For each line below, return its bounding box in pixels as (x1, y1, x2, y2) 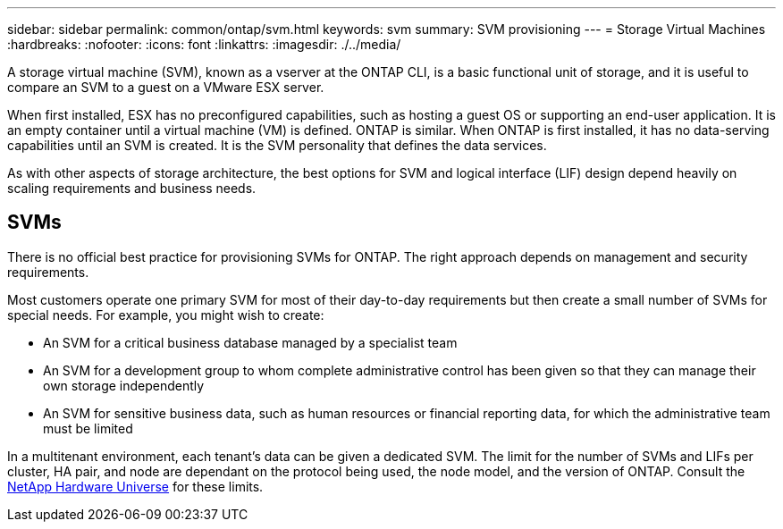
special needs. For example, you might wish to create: (7, 306, 324, 323)
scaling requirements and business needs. (7, 181, 257, 196)
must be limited (43, 420, 133, 436)
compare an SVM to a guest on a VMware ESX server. (7, 80, 324, 95)
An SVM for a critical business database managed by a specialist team (43, 334, 458, 350)
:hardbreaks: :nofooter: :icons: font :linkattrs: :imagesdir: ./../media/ (7, 37, 401, 52)
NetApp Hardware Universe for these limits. (7, 478, 264, 494)
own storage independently (43, 377, 205, 393)
